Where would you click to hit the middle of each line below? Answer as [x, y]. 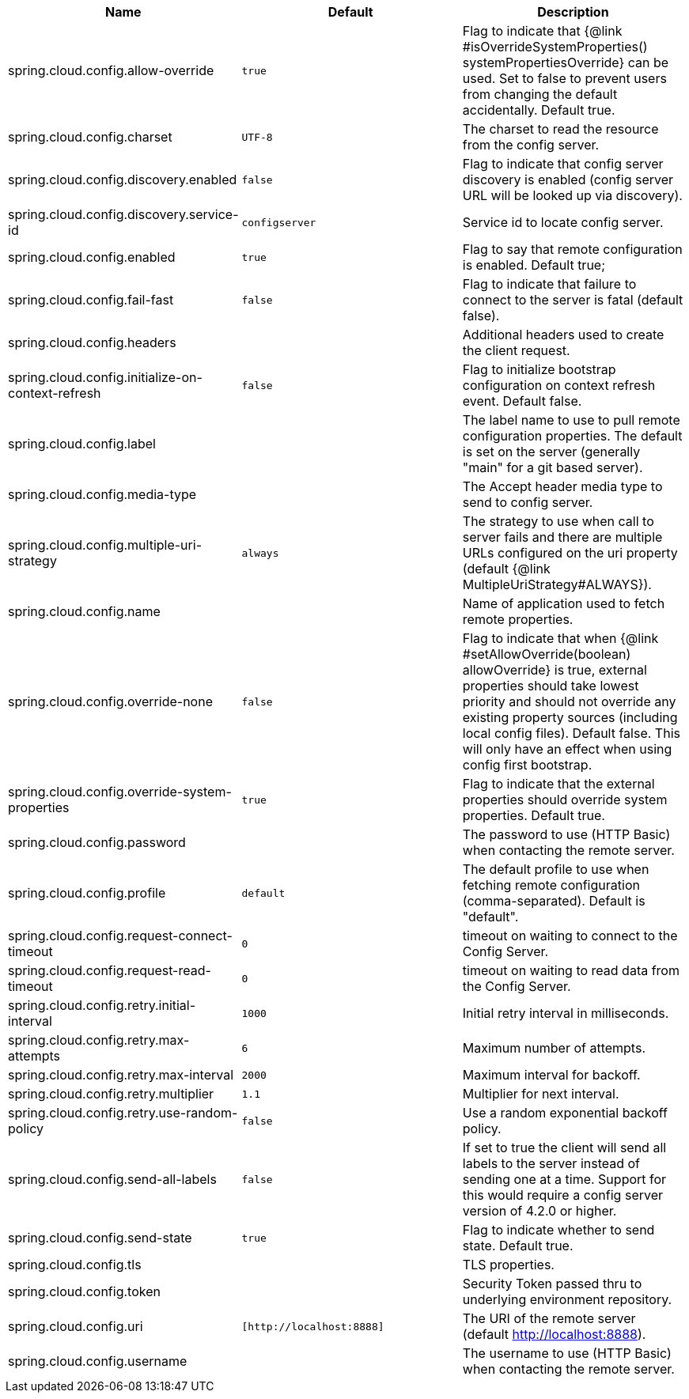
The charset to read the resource [560, 129]
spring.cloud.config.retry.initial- [102, 1005]
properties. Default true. [534, 815]
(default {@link [506, 569]
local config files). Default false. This [571, 733]
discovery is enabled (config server [568, 180]
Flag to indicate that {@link [542, 31]
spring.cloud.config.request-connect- [120, 936]
